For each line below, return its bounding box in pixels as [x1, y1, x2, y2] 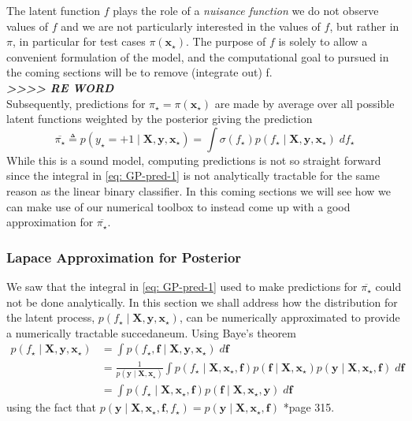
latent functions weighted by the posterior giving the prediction [6, 110, 313, 127]
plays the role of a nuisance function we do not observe [113, 2, 379, 18]
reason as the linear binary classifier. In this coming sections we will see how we [6, 182, 391, 199]
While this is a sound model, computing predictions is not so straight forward [6, 151, 381, 168]
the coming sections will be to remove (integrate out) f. [6, 64, 273, 80]
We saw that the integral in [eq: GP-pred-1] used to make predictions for [6, 278, 358, 294]
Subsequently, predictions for [6, 95, 146, 111]
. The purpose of [186, 33, 266, 50]
